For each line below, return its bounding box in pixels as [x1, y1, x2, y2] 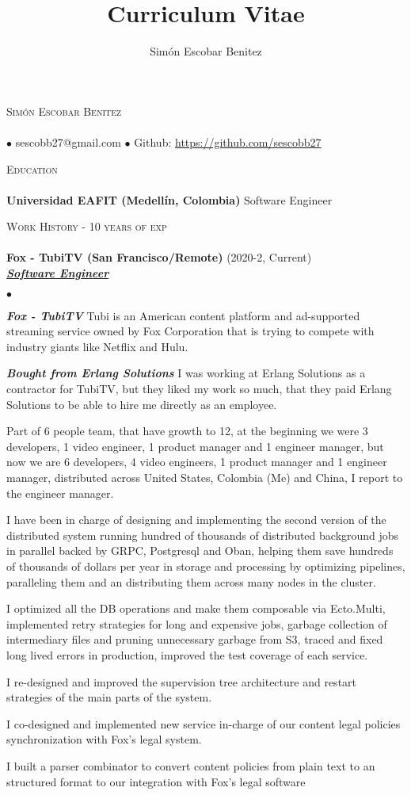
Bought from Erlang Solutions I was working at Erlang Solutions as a [6, 365, 366, 381]
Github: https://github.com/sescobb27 [134, 133, 322, 150]
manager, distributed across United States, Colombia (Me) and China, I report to [6, 469, 403, 485]
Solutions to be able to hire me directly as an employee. [6, 396, 277, 412]
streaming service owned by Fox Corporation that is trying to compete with [6, 323, 375, 339]
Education [6, 160, 58, 177]
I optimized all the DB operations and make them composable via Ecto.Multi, [6, 600, 386, 617]
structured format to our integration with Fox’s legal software [6, 773, 306, 789]
